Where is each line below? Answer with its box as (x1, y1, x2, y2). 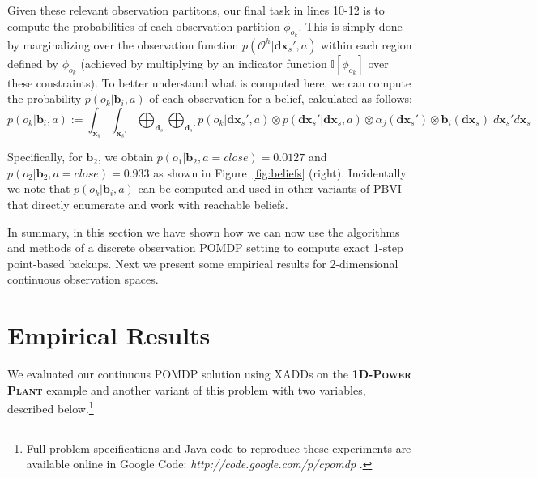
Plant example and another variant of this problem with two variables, (7, 381, 366, 398)
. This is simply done (298, 17, 403, 34)
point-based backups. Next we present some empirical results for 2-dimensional (7, 254, 398, 271)
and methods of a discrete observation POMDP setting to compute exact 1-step (7, 239, 403, 256)
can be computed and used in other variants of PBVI (138, 180, 402, 197)
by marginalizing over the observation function (7, 36, 239, 53)
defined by (7, 54, 59, 71)
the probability (7, 90, 82, 107)
